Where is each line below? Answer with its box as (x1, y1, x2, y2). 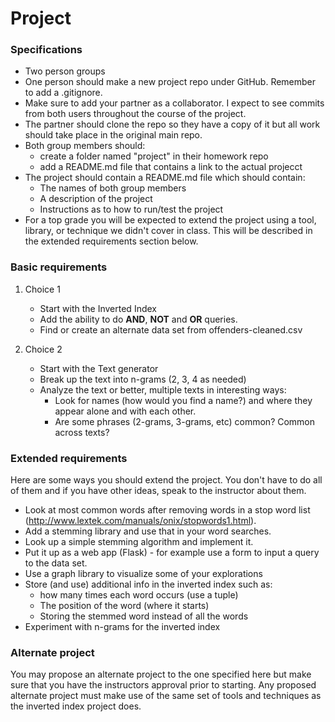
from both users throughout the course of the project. (24, 108, 247, 120)
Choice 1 (24, 283, 61, 295)
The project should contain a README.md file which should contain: (24, 172, 306, 184)
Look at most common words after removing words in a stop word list (24, 504, 311, 516)
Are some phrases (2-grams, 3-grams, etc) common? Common (54, 415, 316, 427)
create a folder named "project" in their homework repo (39, 150, 269, 162)
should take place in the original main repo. (24, 129, 203, 141)
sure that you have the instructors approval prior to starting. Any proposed (10, 679, 317, 691)
